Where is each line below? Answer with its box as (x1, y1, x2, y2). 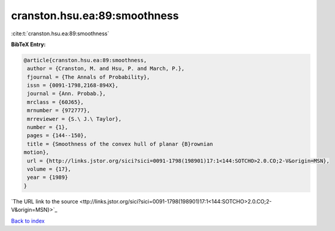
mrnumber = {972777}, (27, 107, 90, 114)
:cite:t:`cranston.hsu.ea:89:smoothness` (11, 30, 109, 37)
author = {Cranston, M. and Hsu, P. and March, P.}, (27, 65, 185, 72)
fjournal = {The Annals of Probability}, (27, 74, 150, 80)
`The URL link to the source (11, 197, 78, 205)
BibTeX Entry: (11, 41, 46, 48)
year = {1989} (27, 174, 68, 181)
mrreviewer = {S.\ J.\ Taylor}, (27, 115, 122, 122)
